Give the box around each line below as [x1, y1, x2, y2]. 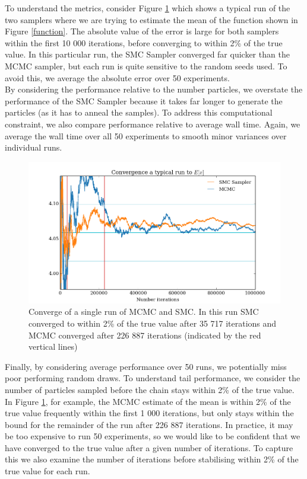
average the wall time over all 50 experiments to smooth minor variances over [5, 129, 287, 142]
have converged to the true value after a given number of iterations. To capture [5, 441, 293, 454]
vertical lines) [29, 340, 78, 353]
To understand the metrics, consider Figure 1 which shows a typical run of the [5, 2, 290, 14]
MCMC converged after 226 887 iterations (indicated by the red [29, 328, 261, 341]
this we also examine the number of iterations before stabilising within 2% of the [5, 453, 299, 465]
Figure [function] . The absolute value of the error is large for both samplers [5, 25, 279, 37]
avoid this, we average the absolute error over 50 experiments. [5, 71, 230, 84]
